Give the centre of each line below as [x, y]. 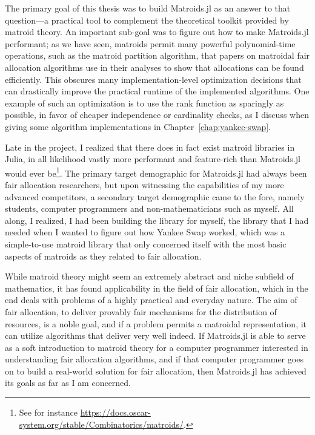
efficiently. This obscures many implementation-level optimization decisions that [153, 79]
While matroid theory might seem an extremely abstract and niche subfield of [149, 276]
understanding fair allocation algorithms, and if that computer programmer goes [154, 359]
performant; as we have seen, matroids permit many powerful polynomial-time [150, 43]
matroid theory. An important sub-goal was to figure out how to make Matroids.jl [157, 32]
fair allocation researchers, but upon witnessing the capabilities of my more [144, 184]
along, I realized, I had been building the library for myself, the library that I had [157, 220]
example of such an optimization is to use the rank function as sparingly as [144, 103]
